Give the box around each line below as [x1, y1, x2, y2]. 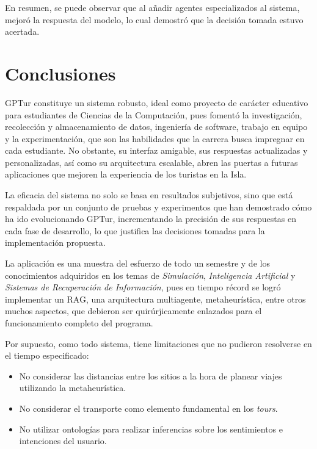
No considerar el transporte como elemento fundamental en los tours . [19, 401, 278, 414]
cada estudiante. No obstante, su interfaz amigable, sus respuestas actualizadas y [5, 144, 308, 157]
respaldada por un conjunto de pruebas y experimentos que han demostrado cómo [5, 200, 312, 213]
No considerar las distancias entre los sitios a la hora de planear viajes [19, 369, 282, 382]
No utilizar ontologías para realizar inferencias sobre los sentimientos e [19, 422, 283, 435]
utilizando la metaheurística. [19, 381, 126, 394]
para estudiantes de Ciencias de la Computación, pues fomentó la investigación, [5, 108, 302, 121]
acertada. [5, 25, 40, 38]
